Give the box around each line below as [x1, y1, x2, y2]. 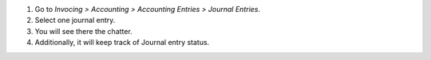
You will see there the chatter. [34, 26, 133, 36]
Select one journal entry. [34, 16, 116, 25]
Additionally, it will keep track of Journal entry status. [34, 38, 210, 47]
